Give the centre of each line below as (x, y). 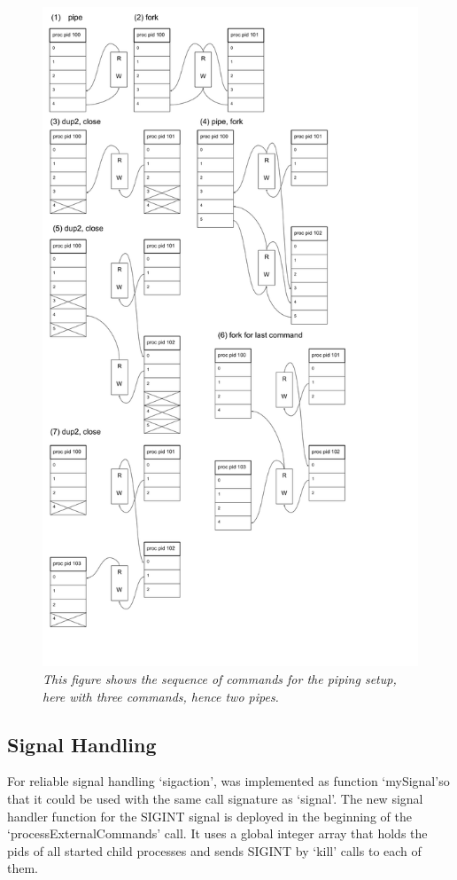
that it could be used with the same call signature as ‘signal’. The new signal (215, 799)
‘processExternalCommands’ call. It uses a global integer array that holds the (217, 833)
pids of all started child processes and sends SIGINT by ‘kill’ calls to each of (214, 850)
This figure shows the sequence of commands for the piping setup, (220, 679)
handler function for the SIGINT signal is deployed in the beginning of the (209, 816)
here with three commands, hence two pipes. (161, 696)
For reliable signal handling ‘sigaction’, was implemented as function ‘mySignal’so (228, 781)
